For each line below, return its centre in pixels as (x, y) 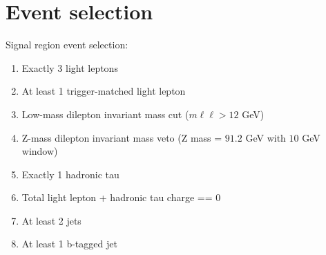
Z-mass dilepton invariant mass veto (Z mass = (122, 137)
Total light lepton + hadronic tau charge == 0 (121, 197)
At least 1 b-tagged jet (69, 244)
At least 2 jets (51, 220)
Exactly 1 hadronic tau (70, 174)
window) (40, 151)
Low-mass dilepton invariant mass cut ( (105, 114)
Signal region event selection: (67, 45)
